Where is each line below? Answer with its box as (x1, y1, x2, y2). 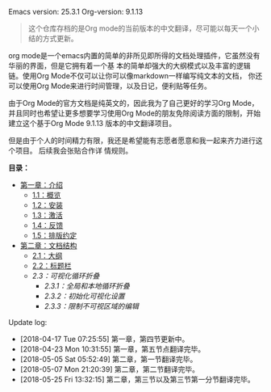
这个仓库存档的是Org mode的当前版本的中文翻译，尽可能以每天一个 (27, 23, 252, 33)
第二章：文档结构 (19, 241, 77, 250)
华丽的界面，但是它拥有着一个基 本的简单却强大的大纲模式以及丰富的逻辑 (8, 61, 251, 70)
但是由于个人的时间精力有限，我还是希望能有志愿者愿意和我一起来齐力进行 (8, 136, 256, 145)
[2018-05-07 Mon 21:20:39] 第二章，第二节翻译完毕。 (19, 365, 200, 374)
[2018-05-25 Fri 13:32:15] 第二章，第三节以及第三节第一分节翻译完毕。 (19, 375, 256, 384)
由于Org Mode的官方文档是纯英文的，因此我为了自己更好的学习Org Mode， (8, 99, 260, 107)
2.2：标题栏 (31, 261, 72, 270)
